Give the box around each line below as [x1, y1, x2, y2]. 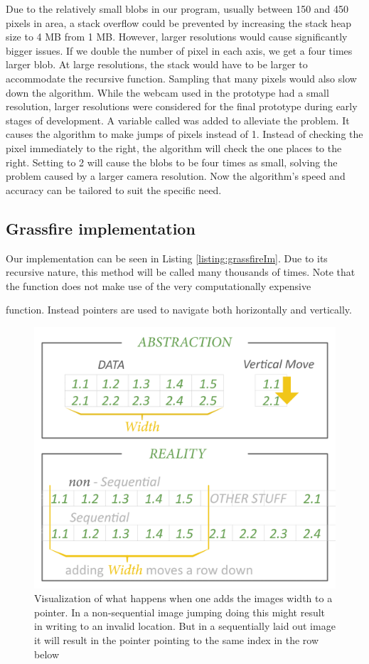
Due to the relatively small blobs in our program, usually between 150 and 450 [6, 1, 349, 16]
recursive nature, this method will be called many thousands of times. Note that [6, 264, 355, 279]
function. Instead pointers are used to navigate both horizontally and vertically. [6, 302, 352, 317]
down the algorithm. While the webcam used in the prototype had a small [6, 85, 329, 100]
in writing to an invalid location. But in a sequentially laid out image [34, 619, 336, 633]
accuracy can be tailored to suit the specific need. [6, 182, 222, 197]
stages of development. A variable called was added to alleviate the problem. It [6, 112, 350, 127]
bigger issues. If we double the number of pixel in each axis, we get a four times [6, 43, 353, 58]
